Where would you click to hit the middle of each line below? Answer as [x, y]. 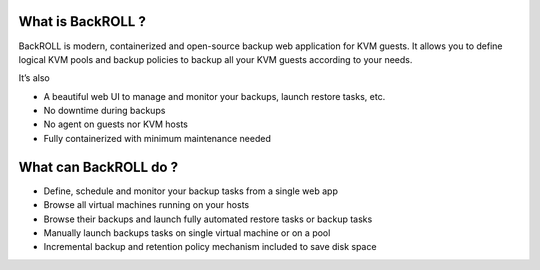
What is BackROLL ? [82, 21]
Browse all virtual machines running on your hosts [146, 205]
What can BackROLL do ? [98, 166]
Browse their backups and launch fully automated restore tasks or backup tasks [208, 219]
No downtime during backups [104, 111]
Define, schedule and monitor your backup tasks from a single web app [191, 191]
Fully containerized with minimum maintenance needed [157, 138]
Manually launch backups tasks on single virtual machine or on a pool [187, 232]
